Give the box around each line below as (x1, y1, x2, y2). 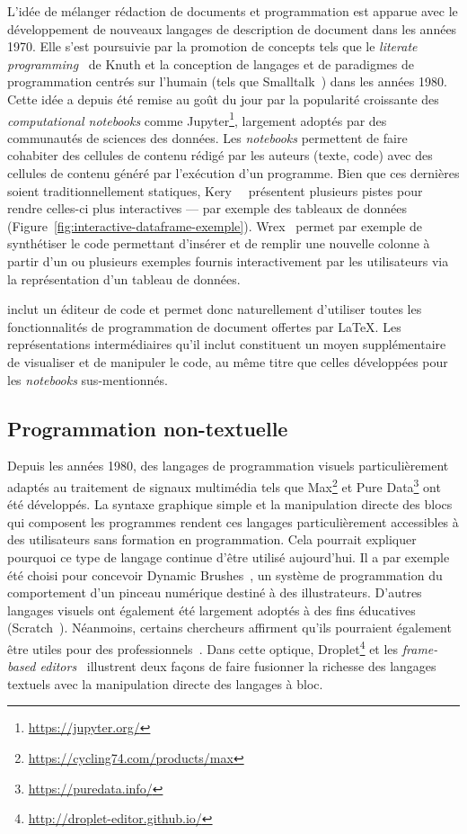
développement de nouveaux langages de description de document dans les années (7, 19, 457, 38)
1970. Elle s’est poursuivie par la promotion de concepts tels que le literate (7, 37, 418, 56)
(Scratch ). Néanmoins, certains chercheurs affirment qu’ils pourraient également (7, 618, 452, 637)
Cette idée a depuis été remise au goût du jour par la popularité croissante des (7, 89, 439, 108)
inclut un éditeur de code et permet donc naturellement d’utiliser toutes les (7, 300, 422, 318)
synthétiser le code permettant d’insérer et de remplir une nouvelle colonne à (7, 234, 430, 253)
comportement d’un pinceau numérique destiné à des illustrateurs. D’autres (7, 583, 422, 602)
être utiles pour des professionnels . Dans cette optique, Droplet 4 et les (7, 636, 399, 658)
